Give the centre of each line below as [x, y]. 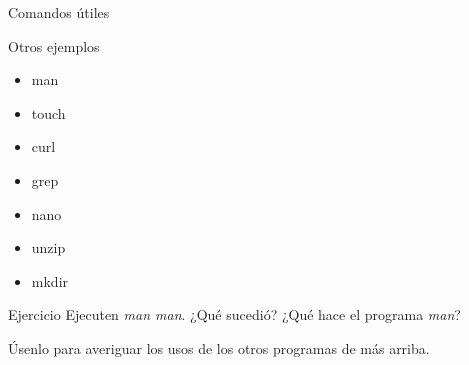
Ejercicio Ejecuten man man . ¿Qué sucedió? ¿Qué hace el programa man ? [234, 314]
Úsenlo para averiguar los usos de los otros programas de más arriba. [219, 347]
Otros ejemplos [54, 45]
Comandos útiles [59, 12]
